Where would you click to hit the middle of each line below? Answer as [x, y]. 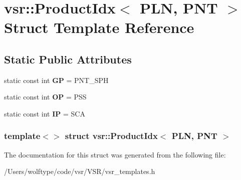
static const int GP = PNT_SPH [56, 80]
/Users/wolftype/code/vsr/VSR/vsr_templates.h [80, 171]
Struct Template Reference [99, 27]
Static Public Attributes [68, 59]
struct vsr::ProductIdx [111, 136]
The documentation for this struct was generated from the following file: [115, 154]
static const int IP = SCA [45, 113]
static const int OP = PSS [45, 97]
